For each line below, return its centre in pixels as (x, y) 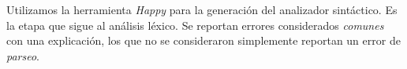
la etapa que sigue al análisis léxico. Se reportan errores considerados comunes (195, 25)
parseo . (23, 55)
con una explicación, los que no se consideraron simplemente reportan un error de (203, 40)
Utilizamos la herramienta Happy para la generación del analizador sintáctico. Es (202, 9)
